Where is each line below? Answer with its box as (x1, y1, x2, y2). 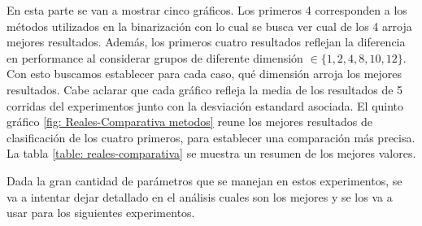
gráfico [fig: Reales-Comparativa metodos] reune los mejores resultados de (7, 113, 372, 130)
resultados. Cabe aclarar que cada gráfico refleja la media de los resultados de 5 (7, 80, 403, 98)
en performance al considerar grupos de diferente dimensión (7, 49, 303, 66)
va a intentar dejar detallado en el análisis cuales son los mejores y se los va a (7, 188, 393, 205)
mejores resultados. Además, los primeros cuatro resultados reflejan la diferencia (7, 33, 406, 50)
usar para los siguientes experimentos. (7, 204, 195, 221)
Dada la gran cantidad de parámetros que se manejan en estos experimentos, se (7, 172, 402, 189)
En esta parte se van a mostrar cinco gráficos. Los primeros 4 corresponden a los (7, 2, 407, 18)
